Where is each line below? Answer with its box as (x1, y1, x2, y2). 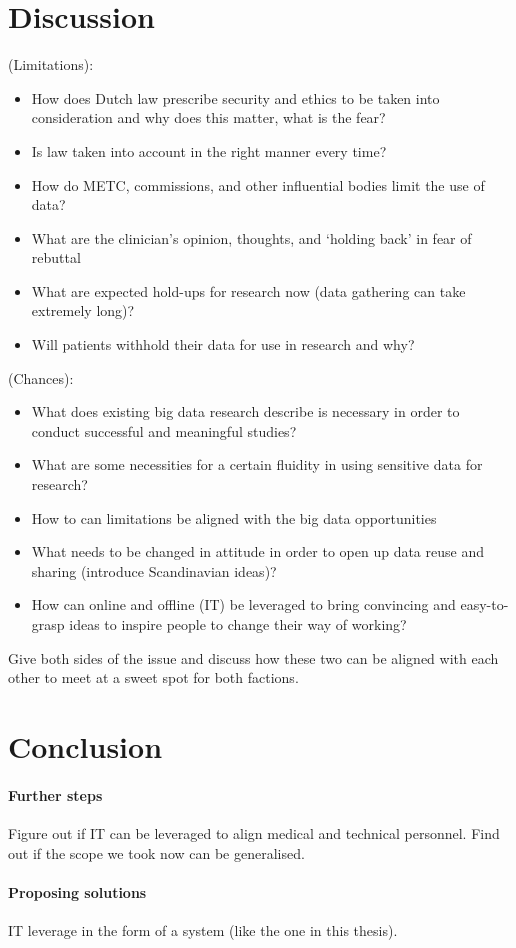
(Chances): (8, 367, 74, 388)
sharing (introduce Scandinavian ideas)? (31, 560, 277, 581)
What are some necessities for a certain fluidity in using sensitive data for (31, 454, 483, 475)
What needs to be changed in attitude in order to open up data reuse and (31, 541, 484, 562)
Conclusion (8, 725, 163, 766)
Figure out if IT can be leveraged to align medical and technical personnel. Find (8, 822, 500, 843)
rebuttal (31, 247, 81, 268)
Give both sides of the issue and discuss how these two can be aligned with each (8, 647, 499, 668)
